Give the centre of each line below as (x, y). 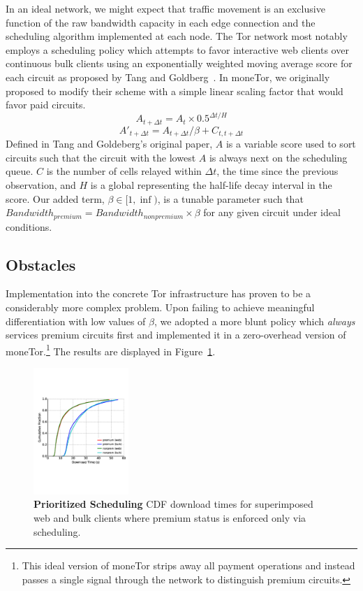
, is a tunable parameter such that (230, 198)
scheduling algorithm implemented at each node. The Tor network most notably (177, 36)
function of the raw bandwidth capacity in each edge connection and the (161, 22)
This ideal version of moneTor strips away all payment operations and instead (188, 565)
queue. (20, 171)
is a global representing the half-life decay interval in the (211, 184)
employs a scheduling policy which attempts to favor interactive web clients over (177, 49)
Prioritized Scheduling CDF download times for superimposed (173, 504)
